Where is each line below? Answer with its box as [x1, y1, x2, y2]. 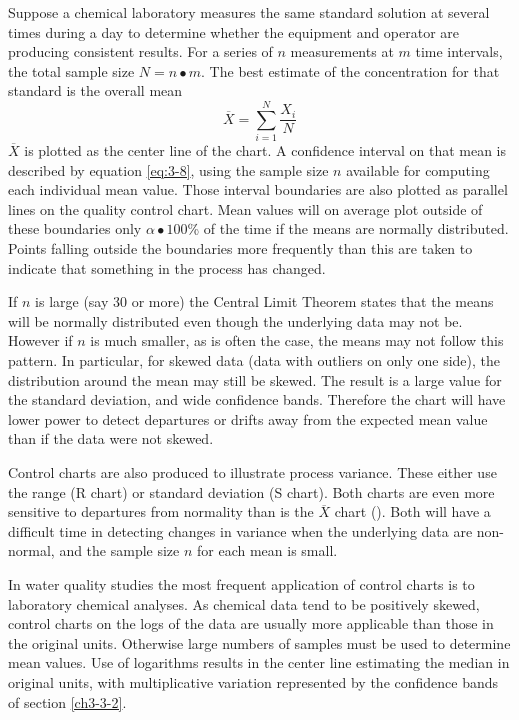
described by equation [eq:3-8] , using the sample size [8, 159, 329, 180]
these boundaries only [8, 218, 142, 239]
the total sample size [8, 60, 135, 81]
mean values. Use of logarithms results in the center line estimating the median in [8, 652, 510, 673]
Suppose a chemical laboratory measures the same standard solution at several [8, 2, 490, 22]
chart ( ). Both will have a [334, 501, 491, 522]
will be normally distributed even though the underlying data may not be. [8, 310, 463, 331]
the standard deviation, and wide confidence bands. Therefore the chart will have [8, 389, 506, 410]
